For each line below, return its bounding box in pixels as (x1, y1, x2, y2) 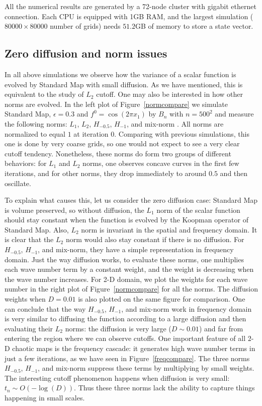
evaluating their (5, 323, 53, 333)
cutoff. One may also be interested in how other (96, 89, 243, 99)
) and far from (199, 323, 243, 333)
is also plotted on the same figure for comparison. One (78, 294, 245, 304)
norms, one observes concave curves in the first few (82, 158, 239, 168)
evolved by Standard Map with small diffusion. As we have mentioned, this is (5, 79, 243, 89)
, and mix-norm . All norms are (126, 118, 224, 129)
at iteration (73, 128, 109, 139)
